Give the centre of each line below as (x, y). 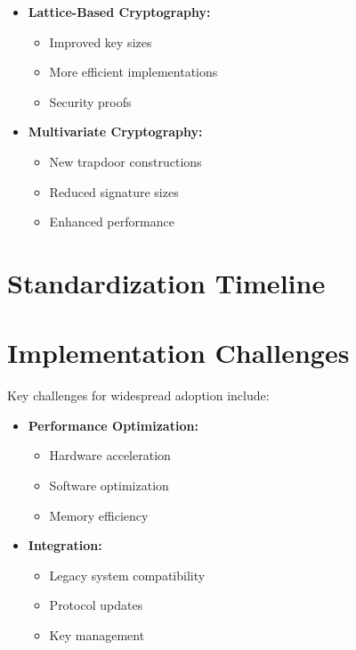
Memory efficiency (99, 515)
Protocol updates (96, 605)
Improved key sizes (101, 41)
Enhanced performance (112, 222)
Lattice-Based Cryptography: (119, 12)
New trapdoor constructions (125, 161)
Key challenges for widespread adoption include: (138, 395)
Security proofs (90, 101)
